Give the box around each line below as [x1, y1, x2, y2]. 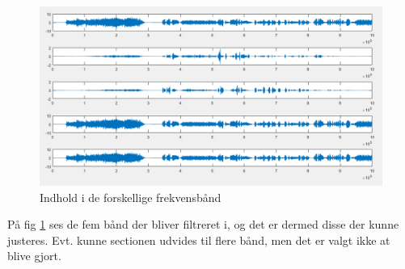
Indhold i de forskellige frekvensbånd [40, 188, 221, 205]
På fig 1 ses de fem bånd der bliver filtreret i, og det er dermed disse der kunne [7, 216, 399, 233]
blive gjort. [7, 247, 61, 264]
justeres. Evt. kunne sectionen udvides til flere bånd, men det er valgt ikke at [7, 231, 390, 248]
